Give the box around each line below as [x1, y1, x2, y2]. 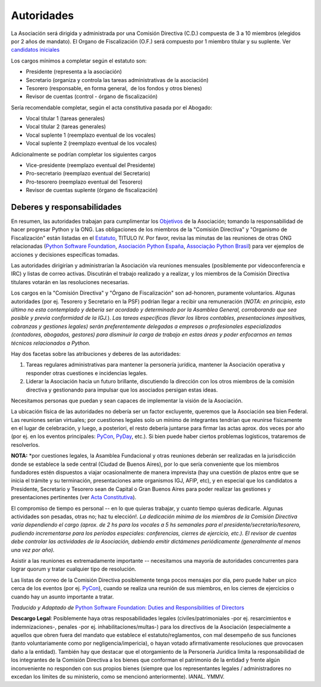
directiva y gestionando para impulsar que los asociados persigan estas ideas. [26, 386, 218, 393]
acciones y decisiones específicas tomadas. [11, 251, 119, 258]
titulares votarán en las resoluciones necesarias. [11, 278, 130, 285]
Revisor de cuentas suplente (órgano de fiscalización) [26, 187, 158, 194]
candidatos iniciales [11, 46, 60, 53]
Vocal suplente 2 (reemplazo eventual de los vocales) [26, 140, 157, 147]
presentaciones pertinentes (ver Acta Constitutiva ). [11, 494, 137, 501]
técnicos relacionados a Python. [11, 339, 91, 346]
